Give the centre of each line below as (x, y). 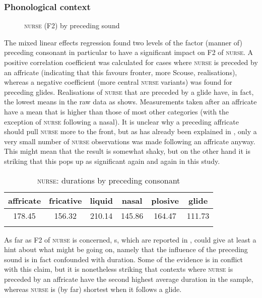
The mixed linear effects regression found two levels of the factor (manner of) (123, 42)
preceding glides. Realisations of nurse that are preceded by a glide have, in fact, (129, 92)
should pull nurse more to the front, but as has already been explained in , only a (130, 131)
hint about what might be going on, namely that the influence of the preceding (126, 249)
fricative (65, 200)
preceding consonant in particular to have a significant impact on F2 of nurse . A (129, 52)
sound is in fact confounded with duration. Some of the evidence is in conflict (123, 259)
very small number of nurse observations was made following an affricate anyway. (130, 141)
